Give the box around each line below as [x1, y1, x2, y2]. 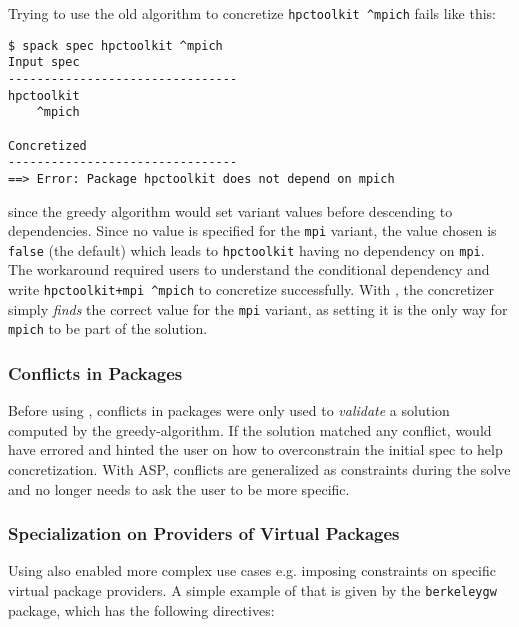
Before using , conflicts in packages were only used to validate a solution [8, 400, 450, 421]
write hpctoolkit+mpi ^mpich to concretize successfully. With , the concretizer [8, 279, 494, 300]
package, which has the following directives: [8, 599, 275, 620]
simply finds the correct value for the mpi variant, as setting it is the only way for [8, 298, 508, 319]
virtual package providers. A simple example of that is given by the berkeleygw [8, 580, 497, 601]
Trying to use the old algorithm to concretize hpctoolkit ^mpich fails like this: [8, 3, 496, 23]
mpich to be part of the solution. [8, 318, 208, 339]
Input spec [8, 55, 80, 70]
